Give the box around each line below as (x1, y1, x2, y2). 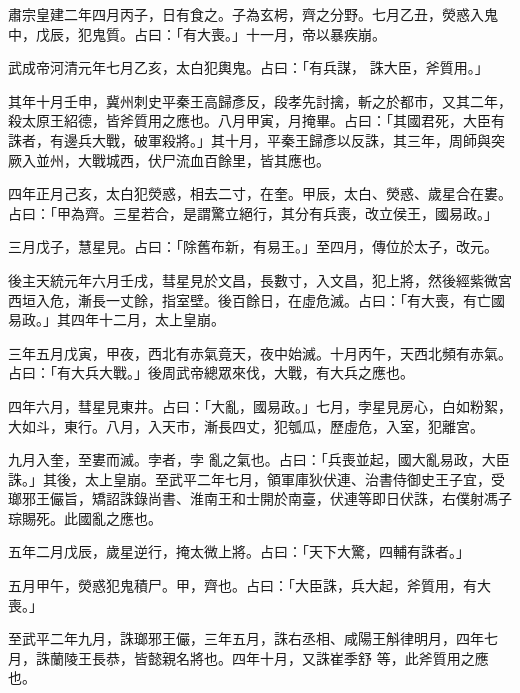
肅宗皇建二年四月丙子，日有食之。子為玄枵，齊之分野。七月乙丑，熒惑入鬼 (8, 4, 498, 24)
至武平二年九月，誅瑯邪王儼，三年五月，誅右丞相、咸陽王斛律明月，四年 (8, 628, 484, 649)
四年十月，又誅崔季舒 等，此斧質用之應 (231, 647, 489, 668)
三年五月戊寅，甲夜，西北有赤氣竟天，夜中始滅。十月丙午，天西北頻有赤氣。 (8, 342, 512, 363)
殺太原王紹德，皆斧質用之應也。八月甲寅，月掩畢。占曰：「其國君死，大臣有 (8, 110, 505, 131)
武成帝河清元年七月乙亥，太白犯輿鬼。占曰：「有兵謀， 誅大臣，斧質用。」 (8, 57, 489, 78)
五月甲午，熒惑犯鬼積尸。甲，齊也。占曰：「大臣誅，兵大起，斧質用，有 (8, 575, 477, 596)
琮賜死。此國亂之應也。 (8, 507, 162, 528)
